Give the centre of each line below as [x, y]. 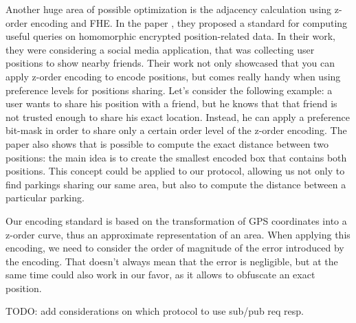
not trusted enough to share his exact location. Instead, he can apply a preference [178, 116]
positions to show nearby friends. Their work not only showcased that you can [170, 63]
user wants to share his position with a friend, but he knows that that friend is [171, 103]
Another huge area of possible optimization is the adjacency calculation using [169, 9]
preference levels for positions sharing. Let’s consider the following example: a [169, 90]
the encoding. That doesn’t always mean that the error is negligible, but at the [172, 261]
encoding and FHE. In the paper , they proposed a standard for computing [189, 22]
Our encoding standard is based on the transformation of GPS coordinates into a [176, 220]
